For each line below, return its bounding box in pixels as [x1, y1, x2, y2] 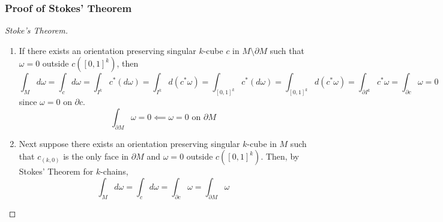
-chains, [100, 165, 128, 178]
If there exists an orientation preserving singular [19, 44, 196, 56]
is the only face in [63, 150, 129, 163]
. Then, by [261, 150, 300, 163]
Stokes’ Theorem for [19, 165, 94, 178]
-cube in [247, 137, 277, 149]
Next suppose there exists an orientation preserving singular [19, 137, 240, 149]
